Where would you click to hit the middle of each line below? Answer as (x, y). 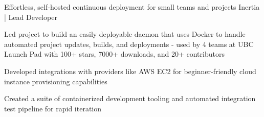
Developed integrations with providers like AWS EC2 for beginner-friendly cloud (130, 71)
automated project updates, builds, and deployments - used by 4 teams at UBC (129, 44)
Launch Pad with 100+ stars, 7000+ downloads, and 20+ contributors (114, 54)
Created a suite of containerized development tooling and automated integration (130, 98)
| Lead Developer (31, 17)
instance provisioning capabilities (56, 81)
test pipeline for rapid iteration (53, 108)
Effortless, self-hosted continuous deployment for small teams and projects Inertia (132, 7)
